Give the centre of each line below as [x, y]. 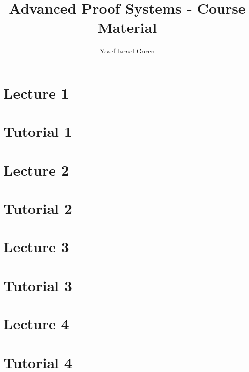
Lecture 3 [36, 247]
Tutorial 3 [38, 285]
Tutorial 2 [38, 208]
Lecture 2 [36, 170]
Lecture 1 [36, 93]
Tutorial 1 [38, 131]
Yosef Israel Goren [127, 51]
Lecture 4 [36, 324]
